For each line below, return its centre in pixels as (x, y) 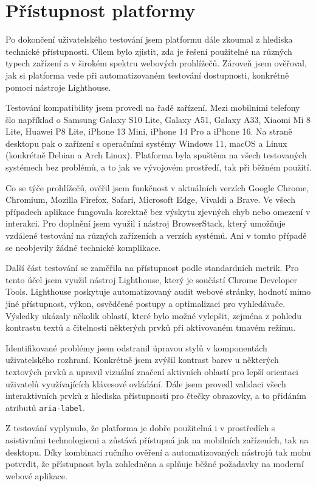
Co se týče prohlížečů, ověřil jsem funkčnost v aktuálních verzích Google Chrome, (157, 187)
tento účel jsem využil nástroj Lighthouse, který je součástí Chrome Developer (152, 279)
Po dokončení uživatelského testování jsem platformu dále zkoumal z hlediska (149, 39)
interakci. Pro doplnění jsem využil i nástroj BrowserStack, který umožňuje (146, 223)
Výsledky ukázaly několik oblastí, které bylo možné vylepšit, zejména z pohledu (154, 315)
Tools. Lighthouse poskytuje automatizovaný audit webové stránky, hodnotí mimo (158, 291)
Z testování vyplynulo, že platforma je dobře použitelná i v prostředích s (140, 428)
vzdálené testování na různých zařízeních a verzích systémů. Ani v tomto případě (156, 235)
